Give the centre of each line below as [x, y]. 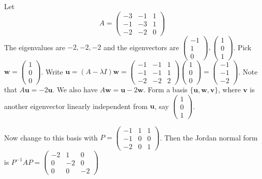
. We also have [75, 89]
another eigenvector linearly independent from [76, 106]
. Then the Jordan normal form [209, 137]
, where [229, 89]
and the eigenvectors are [141, 47]
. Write [52, 71]
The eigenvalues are [35, 47]
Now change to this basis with [51, 137]
